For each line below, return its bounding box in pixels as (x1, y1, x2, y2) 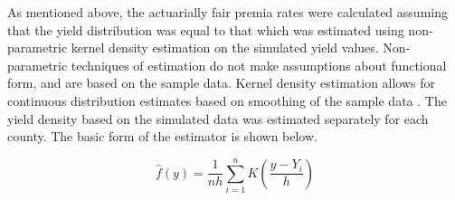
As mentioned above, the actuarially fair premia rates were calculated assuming (7, 3, 448, 21)
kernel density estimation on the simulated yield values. (71, 38, 379, 57)
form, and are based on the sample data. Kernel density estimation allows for (7, 73, 436, 92)
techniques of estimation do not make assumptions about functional (71, 55, 447, 74)
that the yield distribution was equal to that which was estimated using (7, 20, 404, 39)
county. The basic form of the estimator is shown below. (7, 127, 318, 146)
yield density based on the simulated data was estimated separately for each (7, 109, 429, 128)
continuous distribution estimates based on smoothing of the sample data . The (7, 90, 447, 110)
